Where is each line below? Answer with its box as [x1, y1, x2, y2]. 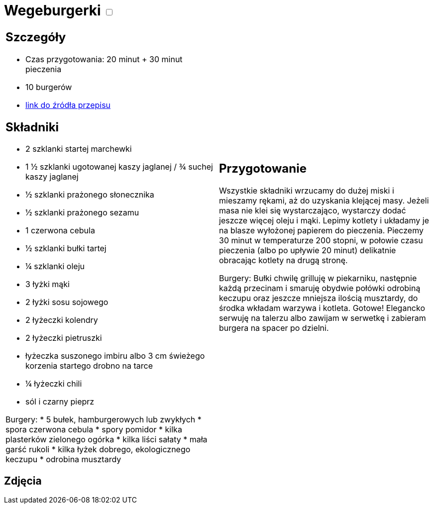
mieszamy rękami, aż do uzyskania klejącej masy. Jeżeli [219, 196, 429, 206]
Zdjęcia [4, 474, 42, 487]
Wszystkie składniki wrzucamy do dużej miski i [219, 186, 394, 196]
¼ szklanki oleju [25, 261, 85, 272]
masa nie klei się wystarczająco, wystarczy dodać [219, 205, 406, 216]
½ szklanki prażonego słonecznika [25, 190, 154, 200]
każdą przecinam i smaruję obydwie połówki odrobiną [219, 283, 421, 294]
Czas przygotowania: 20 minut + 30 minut [25, 54, 183, 64]
